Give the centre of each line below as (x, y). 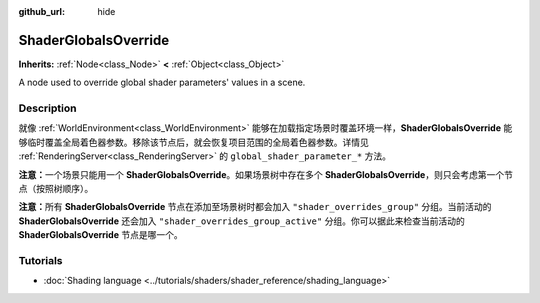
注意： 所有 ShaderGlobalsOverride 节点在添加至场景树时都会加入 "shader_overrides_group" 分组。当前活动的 (255, 207)
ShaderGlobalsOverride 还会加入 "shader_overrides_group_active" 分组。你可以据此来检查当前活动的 (241, 221)
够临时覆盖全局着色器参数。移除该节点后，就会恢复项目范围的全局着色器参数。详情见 (193, 142)
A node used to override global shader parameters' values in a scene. (162, 82)
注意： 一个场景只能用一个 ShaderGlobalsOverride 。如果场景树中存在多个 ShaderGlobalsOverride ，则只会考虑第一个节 (266, 174)
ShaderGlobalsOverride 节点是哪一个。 (101, 235)
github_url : (41, 11)
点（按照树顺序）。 (56, 188)
